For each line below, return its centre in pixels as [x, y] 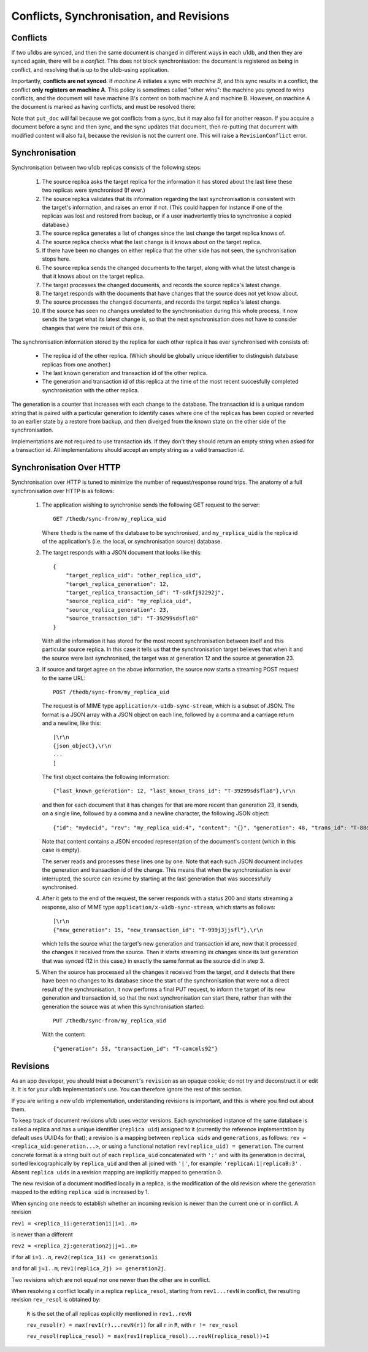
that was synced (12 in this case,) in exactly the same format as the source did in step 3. [153, 961]
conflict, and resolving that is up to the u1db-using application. [90, 69]
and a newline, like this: [71, 723]
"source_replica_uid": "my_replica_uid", [129, 601]
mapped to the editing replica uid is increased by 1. [80, 1192]
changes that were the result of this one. [93, 328]
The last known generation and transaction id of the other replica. [125, 373]
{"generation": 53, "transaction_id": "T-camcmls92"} [135, 1049]
